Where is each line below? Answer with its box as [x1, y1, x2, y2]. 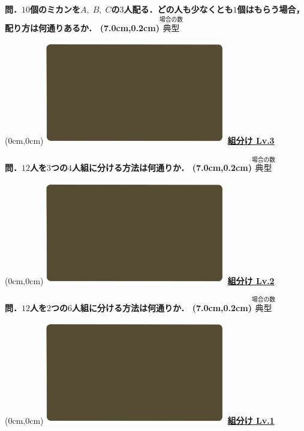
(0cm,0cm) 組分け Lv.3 [5, 134, 275, 147]
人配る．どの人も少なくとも [124, 3, 233, 15]
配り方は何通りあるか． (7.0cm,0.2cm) [5, 21, 159, 34]
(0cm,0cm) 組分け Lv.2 [5, 274, 275, 287]
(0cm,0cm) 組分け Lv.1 [5, 414, 275, 427]
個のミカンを [30, 3, 80, 15]
